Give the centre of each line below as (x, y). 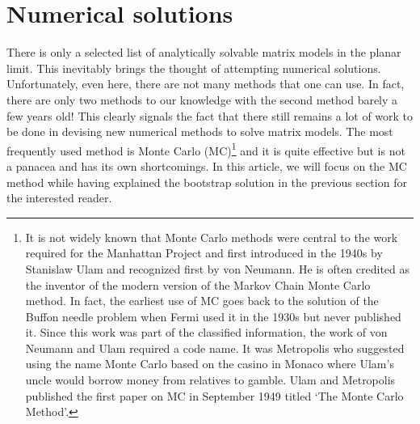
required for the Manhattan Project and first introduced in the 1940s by (204, 253)
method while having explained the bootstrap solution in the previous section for (207, 182)
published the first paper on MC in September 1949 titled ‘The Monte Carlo (214, 395)
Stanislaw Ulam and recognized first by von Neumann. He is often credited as (218, 268)
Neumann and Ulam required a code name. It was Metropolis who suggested (215, 348)
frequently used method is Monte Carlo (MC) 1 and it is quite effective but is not (206, 149)
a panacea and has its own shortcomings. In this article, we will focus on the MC (207, 165)
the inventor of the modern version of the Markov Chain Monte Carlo (198, 284)
